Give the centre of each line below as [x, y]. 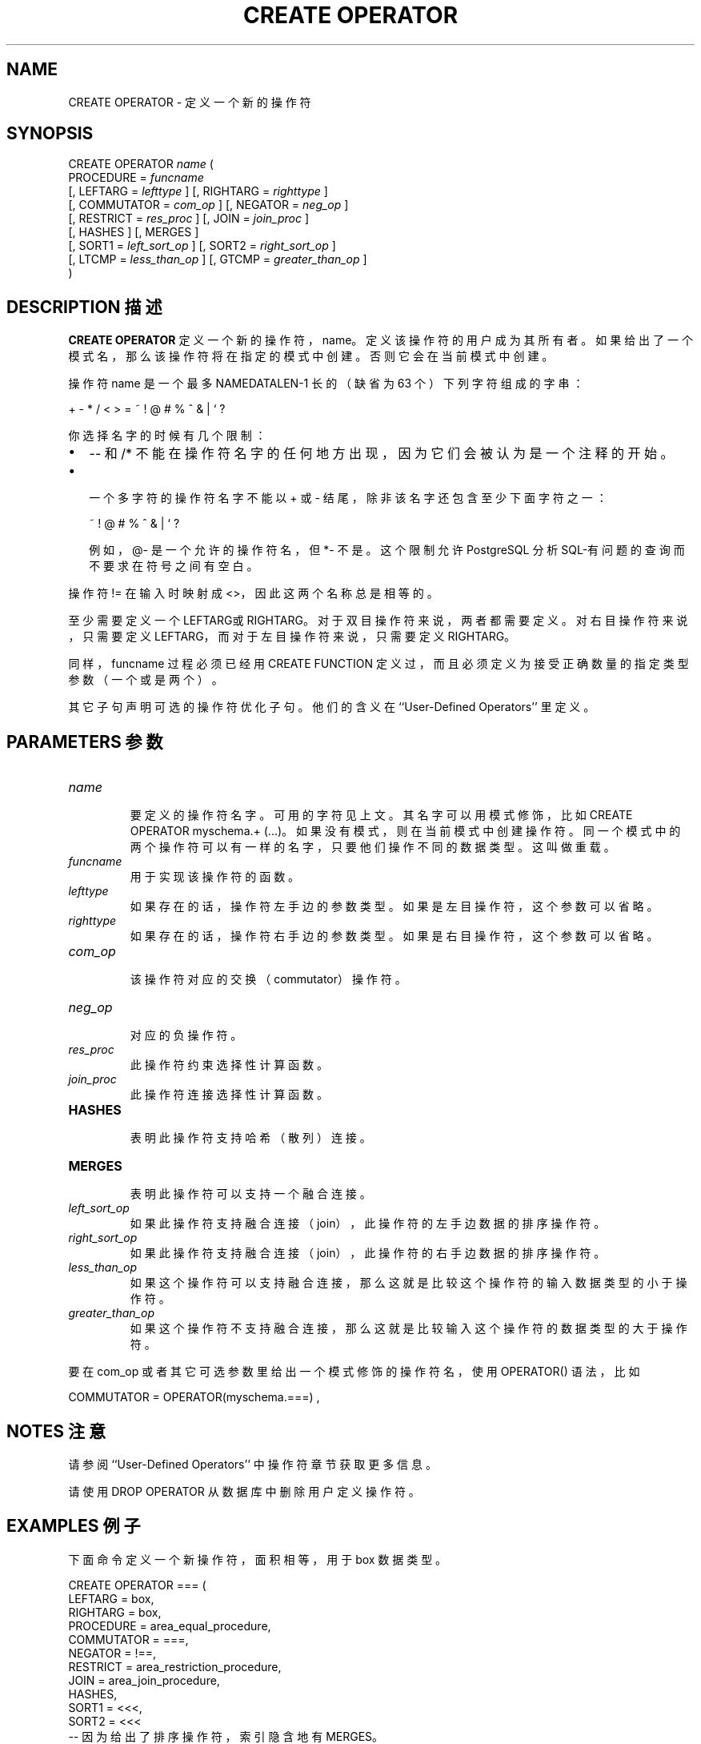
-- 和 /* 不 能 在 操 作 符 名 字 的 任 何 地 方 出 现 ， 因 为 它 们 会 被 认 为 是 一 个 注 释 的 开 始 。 [381, 454]
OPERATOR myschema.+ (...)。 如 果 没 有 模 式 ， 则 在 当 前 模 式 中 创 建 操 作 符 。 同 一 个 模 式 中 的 [405, 831]
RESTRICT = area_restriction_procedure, [175, 1666]
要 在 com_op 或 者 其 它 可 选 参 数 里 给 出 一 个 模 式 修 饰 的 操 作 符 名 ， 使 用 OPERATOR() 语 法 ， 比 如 [354, 1372]
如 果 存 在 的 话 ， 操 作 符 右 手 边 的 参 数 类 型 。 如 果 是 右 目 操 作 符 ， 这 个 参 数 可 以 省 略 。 [394, 936]
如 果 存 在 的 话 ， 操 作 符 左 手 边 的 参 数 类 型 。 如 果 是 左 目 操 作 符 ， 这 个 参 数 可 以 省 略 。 [394, 906]
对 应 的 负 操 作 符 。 [186, 1035]
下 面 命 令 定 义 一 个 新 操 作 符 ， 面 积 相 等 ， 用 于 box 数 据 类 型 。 [258, 1559]
